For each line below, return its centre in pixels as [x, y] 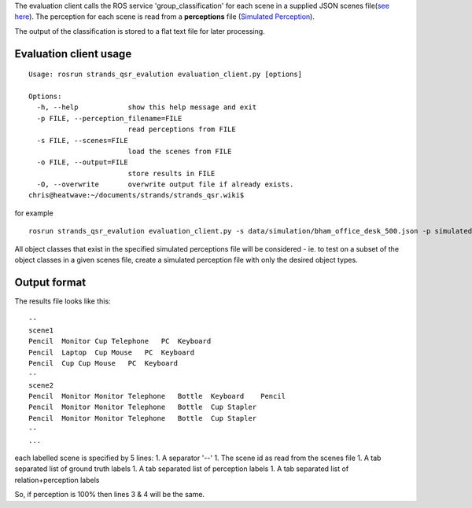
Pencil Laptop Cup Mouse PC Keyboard [112, 352]
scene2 [41, 385]
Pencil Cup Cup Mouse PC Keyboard [103, 363]
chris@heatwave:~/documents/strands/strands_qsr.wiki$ [136, 195]
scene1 [41, 330]
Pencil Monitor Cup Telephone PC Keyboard [120, 341]
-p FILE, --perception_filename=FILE [109, 118]
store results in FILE [171, 173]
